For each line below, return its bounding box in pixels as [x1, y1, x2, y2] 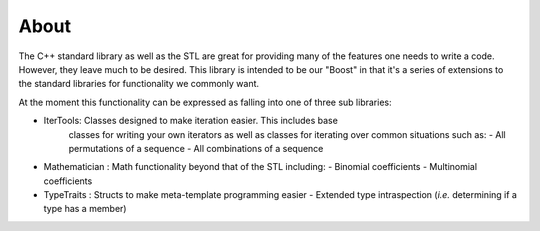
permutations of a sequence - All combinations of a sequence [68, 142, 324, 154]
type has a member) [43, 203, 127, 215]
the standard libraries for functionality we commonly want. [18, 78, 260, 90]
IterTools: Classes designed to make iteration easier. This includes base [43, 115, 339, 127]
